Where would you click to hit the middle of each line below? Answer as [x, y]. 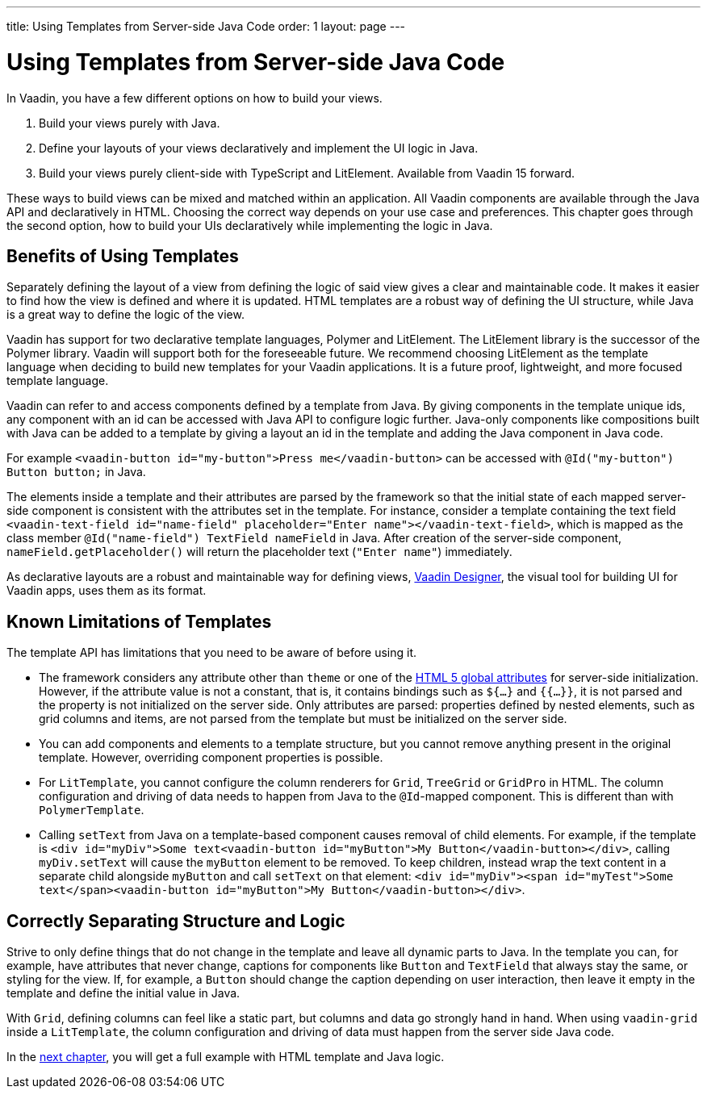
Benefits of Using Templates [123, 256]
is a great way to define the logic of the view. [126, 315]
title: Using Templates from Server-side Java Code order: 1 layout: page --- [206, 26]
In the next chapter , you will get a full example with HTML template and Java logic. [226, 1057]
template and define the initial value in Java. [123, 993]
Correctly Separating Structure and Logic [176, 921]
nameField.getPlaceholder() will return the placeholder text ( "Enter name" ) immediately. [259, 552]
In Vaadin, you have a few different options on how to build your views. [195, 98]
